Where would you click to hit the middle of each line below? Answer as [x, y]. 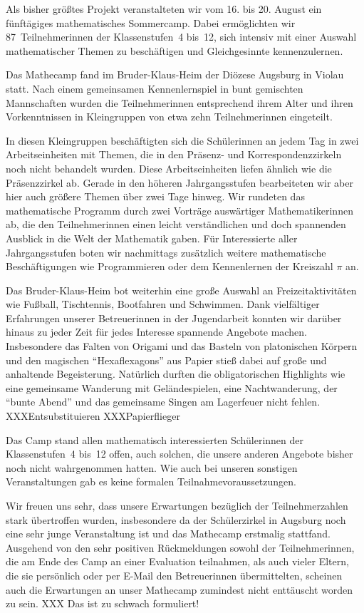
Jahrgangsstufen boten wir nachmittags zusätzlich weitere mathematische [166, 252]
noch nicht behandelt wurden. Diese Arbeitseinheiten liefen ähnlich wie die [169, 168]
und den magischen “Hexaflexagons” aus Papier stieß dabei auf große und [166, 360]
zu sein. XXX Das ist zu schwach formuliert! [103, 603]
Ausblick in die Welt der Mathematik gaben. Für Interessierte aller [152, 238]
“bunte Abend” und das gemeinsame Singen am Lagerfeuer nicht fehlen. [163, 402]
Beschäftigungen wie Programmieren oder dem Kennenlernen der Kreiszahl [170, 266]
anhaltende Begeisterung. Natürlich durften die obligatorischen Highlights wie [176, 374]
